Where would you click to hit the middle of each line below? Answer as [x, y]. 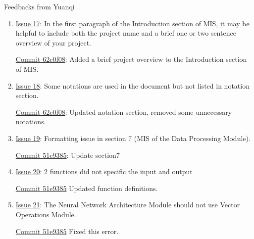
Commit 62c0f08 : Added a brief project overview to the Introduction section [131, 59]
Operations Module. [46, 214]
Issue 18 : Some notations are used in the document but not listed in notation [132, 85]
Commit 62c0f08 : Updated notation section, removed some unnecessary [124, 112]
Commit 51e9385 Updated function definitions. [87, 188]
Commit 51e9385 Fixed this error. [67, 231]
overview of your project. [53, 42]
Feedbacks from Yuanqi [39, 6]
